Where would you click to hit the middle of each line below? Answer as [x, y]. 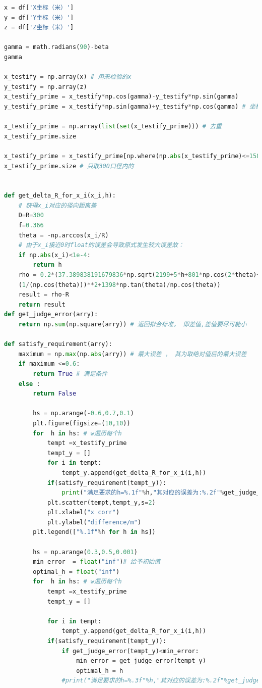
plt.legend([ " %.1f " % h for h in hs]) [94, 532]
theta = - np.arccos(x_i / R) [63, 235]
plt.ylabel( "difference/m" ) [94, 522]
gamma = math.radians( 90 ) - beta [56, 47]
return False [55, 394]
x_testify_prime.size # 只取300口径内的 [69, 166]
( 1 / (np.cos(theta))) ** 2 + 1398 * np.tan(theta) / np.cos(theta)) [119, 285]
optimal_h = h [100, 671]
